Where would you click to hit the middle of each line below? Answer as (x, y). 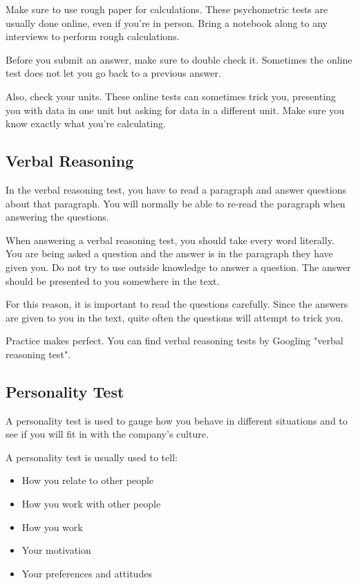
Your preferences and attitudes (87, 573)
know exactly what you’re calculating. (86, 123)
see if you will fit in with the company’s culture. (107, 434)
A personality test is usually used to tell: (92, 457)
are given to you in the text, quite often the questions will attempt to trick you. (175, 317)
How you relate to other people (88, 480)
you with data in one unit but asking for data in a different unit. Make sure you (175, 110)
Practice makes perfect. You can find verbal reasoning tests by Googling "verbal (175, 341)
